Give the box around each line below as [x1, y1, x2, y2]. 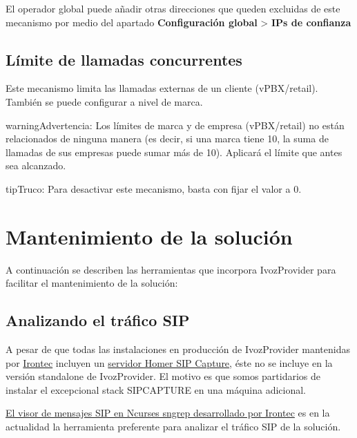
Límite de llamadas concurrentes [6, 48, 242, 70]
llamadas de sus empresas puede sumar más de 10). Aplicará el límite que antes [6, 144, 342, 159]
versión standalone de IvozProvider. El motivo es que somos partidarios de [6, 369, 321, 383]
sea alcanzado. [6, 158, 66, 173]
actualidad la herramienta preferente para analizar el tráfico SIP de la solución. [6, 419, 341, 434]
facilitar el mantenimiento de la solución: [6, 276, 178, 290]
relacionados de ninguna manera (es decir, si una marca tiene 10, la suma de [6, 131, 329, 146]
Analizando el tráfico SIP [6, 310, 190, 331]
